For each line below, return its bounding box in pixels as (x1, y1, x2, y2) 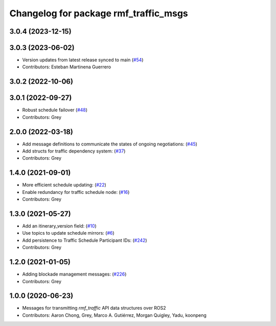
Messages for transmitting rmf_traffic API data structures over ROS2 (22, 305, 166, 311)
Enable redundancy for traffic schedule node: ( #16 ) (22, 189, 130, 195)
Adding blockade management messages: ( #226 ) (22, 271, 127, 278)
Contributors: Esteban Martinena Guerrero (22, 64, 111, 70)
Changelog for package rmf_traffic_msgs (9, 8, 189, 19)
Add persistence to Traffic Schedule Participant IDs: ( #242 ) (22, 237, 148, 243)
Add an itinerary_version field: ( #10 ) (22, 223, 97, 229)
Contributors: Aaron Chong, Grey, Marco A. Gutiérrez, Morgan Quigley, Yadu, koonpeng (22, 312, 207, 318)
